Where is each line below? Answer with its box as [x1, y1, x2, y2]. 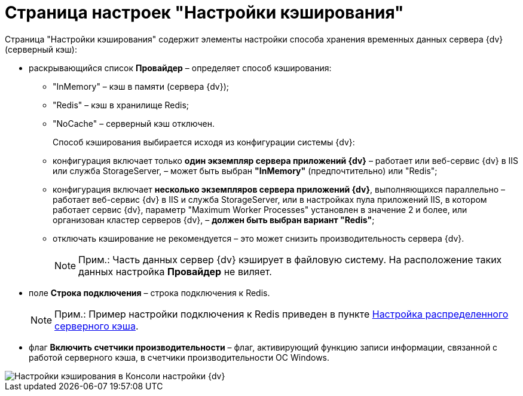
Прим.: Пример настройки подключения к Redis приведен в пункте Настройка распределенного [54, 307, 509, 320]
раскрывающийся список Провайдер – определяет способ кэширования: [29, 62, 332, 73]
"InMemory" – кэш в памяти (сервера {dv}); [53, 81, 229, 92]
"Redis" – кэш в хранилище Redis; [53, 99, 189, 110]
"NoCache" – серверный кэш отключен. [53, 118, 215, 129]
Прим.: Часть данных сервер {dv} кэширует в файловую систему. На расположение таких [78, 253, 502, 266]
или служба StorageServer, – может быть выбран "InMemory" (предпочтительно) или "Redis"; [53, 165, 438, 176]
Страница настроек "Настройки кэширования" [5, 2, 404, 23]
